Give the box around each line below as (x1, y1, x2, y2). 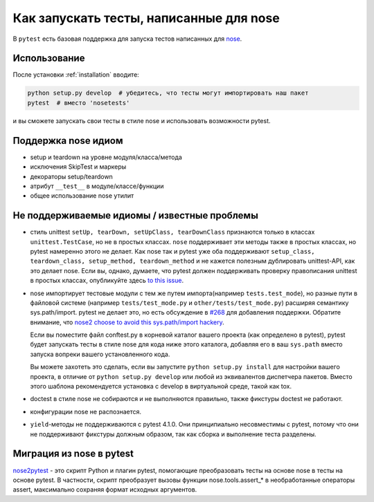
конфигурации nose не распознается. (30, 407, 142, 416)
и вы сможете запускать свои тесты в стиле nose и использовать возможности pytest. (12, 116, 271, 124)
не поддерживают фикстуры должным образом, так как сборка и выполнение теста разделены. (30, 429, 317, 438)
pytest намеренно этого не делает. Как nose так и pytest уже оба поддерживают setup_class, (30, 247, 315, 255)
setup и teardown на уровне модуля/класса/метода (30, 153, 183, 161)
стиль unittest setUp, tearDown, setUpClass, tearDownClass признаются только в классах (30, 228, 315, 236)
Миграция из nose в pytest (12, 448, 134, 460)
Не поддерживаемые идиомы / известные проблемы (12, 210, 259, 221)
